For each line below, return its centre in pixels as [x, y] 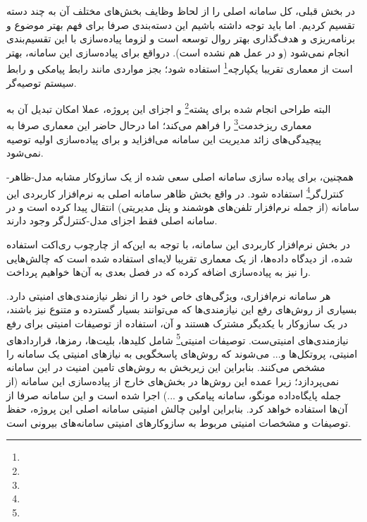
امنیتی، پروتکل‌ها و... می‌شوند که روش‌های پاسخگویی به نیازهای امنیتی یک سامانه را [182, 353]
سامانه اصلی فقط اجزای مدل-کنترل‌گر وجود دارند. [112, 220]
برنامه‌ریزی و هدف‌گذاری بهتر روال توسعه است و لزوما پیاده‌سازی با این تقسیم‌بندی [181, 38]
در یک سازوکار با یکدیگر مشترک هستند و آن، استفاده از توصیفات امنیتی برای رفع [177, 323]
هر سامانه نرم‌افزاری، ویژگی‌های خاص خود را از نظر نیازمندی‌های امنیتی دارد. [169, 295]
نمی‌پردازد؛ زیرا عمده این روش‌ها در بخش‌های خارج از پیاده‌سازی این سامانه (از [173, 381]
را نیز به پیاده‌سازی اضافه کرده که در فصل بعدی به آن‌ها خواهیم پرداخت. [158, 272]
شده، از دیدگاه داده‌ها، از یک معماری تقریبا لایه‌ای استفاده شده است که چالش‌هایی [180, 258]
